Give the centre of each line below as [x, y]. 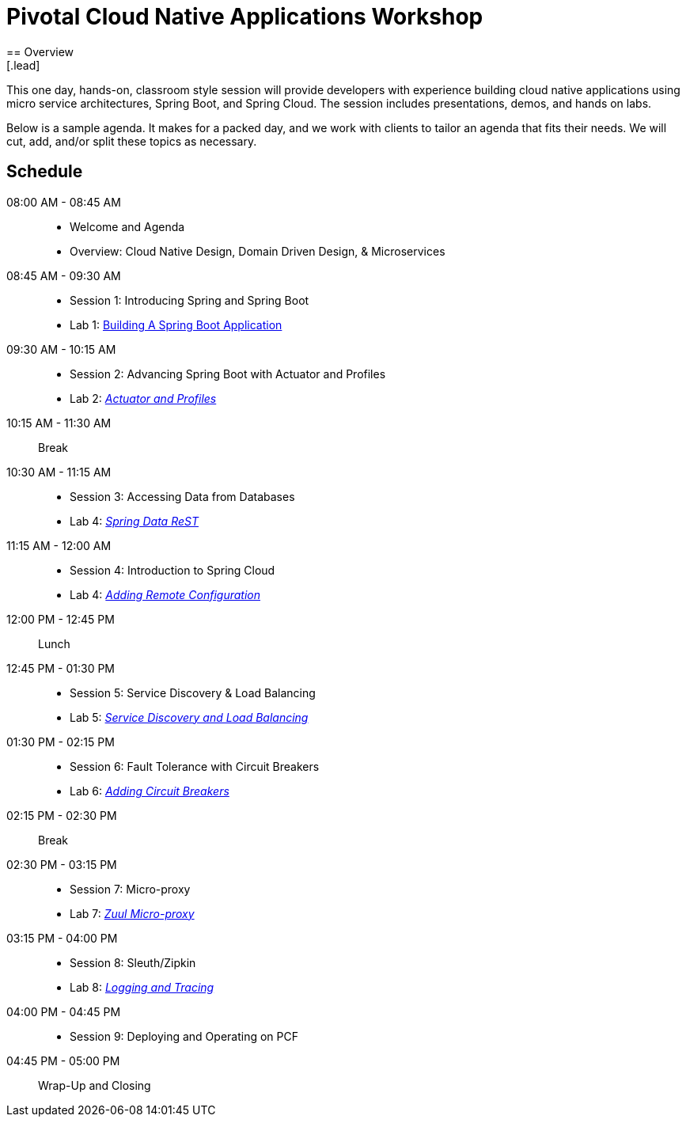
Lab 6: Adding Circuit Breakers [150, 791]
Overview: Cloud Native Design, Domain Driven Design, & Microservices [258, 251]
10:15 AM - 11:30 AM [59, 423]
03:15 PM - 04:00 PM [62, 938]
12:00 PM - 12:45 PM [61, 619]
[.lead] [23, 65]
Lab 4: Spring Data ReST [134, 521]
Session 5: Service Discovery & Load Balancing [193, 692]
